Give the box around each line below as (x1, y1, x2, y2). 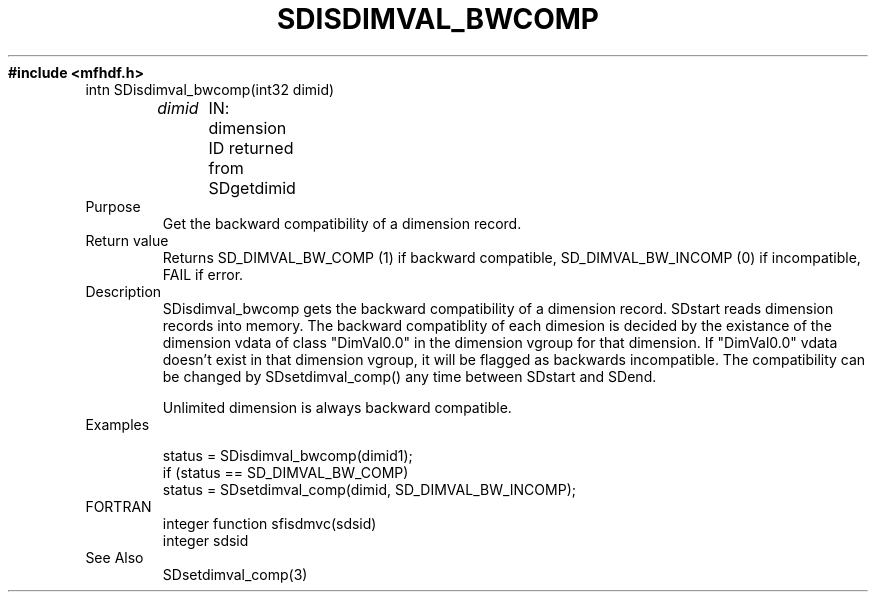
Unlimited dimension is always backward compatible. (162, 398, 512, 416)
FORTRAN (85, 497, 152, 515)
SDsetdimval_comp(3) (162, 565, 308, 583)
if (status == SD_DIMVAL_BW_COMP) (162, 463, 409, 481)
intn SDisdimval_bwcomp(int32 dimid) (85, 80, 335, 98)
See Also (85, 548, 144, 566)
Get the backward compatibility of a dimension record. (162, 214, 522, 232)
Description (85, 282, 162, 300)
